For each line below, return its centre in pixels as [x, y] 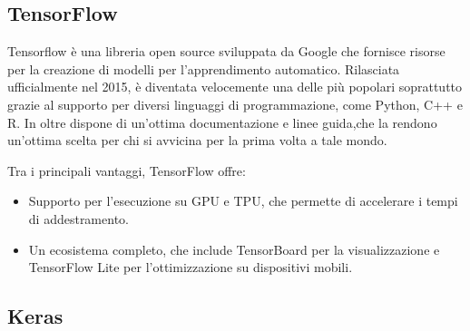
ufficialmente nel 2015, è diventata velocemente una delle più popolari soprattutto [235, 87]
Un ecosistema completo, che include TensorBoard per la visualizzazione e [234, 249]
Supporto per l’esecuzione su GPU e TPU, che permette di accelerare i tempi [243, 201]
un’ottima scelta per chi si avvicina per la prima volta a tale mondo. [197, 140]
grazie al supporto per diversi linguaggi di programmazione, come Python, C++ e [235, 104]
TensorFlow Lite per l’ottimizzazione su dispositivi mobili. [191, 267]
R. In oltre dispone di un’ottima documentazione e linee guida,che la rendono [222, 122]
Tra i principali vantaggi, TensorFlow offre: [127, 170]
